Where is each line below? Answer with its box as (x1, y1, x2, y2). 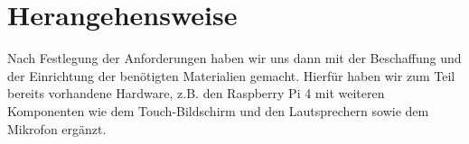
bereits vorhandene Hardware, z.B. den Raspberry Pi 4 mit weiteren (7, 84, 385, 103)
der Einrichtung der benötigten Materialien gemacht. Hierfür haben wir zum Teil (7, 66, 455, 85)
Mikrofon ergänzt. (7, 119, 107, 138)
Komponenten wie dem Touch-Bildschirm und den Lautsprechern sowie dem (7, 101, 429, 120)
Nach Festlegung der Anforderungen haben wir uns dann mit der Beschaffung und (7, 49, 462, 67)
